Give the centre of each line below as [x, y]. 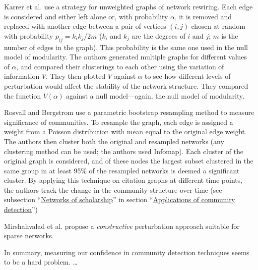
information [22, 76]
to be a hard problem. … [41, 262]
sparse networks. [29, 236]
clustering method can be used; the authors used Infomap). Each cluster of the [124, 151]
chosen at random [218, 26]
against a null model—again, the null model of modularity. [155, 95]
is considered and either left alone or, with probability [86, 16]
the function [23, 95]
